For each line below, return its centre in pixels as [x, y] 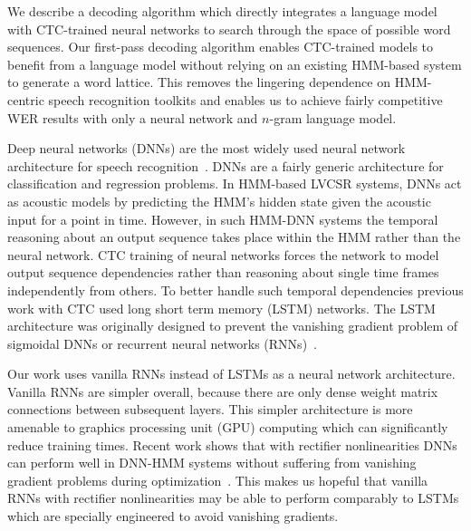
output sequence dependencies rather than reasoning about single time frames [223, 272]
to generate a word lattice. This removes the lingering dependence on [199, 82]
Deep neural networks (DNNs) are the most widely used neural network [207, 148]
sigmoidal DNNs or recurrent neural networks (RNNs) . [162, 343]
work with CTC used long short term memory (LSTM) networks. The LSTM [221, 308]
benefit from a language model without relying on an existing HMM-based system [235, 64]
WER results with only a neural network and [133, 117]
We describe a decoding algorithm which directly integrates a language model [222, 11]
